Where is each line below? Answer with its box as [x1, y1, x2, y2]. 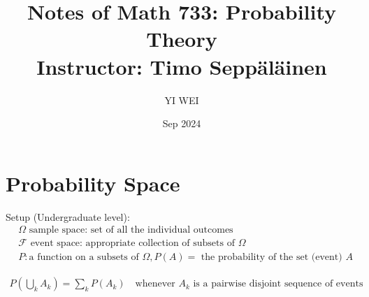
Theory [146, 24, 217, 53]
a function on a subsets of [29, 252, 139, 263]
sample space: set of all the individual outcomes [29, 225, 233, 236]
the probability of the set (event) [201, 252, 342, 263]
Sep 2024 [162, 116, 201, 131]
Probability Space [6, 168, 180, 197]
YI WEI [164, 92, 199, 107]
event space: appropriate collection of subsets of [30, 238, 235, 249]
